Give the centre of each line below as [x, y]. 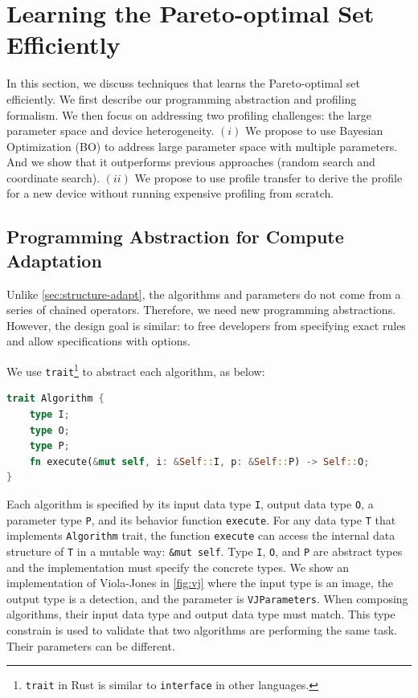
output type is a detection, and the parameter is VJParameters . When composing [207, 598]
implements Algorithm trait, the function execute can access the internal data [201, 535]
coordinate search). [53, 177]
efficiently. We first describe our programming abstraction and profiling [182, 98]
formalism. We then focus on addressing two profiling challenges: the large [189, 114]
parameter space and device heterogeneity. [111, 131]
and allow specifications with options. [98, 341]
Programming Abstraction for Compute [175, 237]
